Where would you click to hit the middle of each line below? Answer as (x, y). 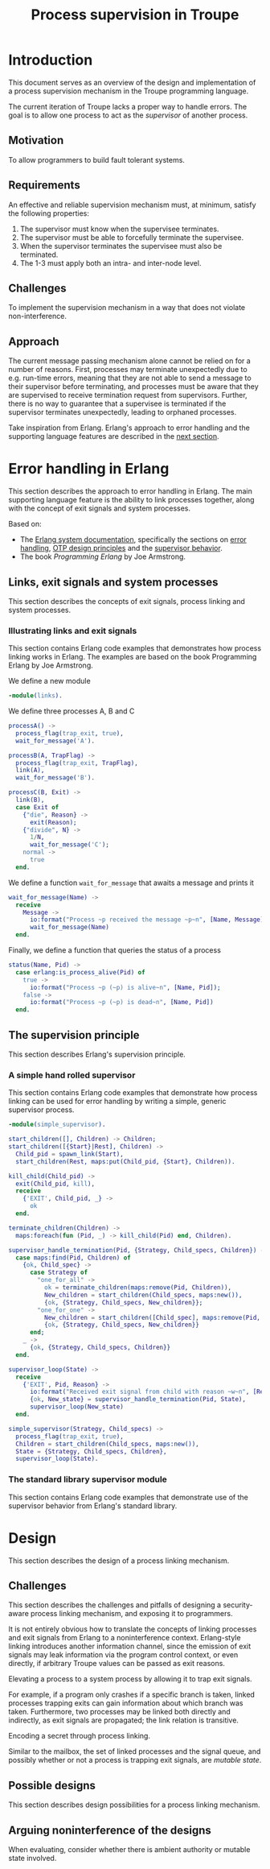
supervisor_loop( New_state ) (77, 1407)
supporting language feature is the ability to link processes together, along (131, 500)
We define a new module (49, 681)
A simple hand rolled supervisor (72, 1075)
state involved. (33, 1859)
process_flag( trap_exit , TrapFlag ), (77, 763)
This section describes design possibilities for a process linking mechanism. (134, 1805)
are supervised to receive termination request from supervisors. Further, (128, 395)
